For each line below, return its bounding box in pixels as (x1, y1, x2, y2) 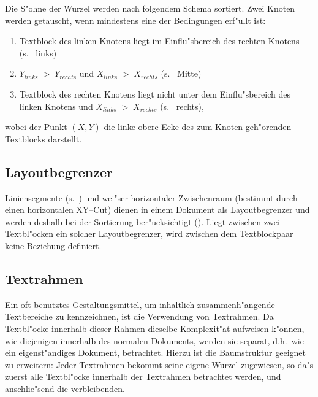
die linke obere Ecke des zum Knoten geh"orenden (104, 120, 292, 133)
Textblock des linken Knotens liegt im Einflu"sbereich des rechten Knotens (19, 34, 300, 47)
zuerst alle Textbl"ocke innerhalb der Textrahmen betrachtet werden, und (5, 370, 281, 383)
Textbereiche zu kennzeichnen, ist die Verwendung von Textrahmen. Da (5, 310, 274, 323)
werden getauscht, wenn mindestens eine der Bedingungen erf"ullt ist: (5, 13, 266, 26)
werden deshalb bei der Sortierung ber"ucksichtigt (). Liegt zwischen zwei (5, 215, 280, 228)
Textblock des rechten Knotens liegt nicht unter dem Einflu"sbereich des (19, 87, 290, 100)
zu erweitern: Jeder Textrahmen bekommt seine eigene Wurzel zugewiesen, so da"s (5, 358, 314, 371)
